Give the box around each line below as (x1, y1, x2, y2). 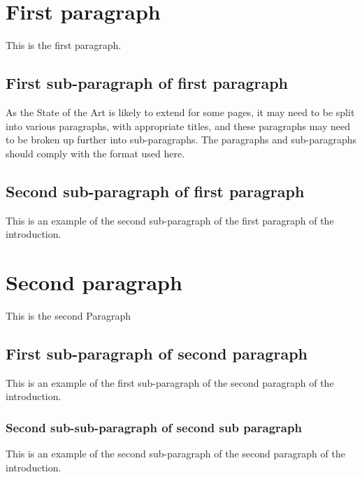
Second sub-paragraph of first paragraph (6, 180, 305, 201)
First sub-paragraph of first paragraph (6, 72, 289, 94)
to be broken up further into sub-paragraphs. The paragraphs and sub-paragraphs (6, 132, 357, 147)
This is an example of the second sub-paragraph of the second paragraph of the (6, 446, 345, 461)
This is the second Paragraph (6, 308, 131, 322)
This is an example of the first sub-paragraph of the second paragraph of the (6, 375, 334, 390)
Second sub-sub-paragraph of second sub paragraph (6, 418, 302, 436)
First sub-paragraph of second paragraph (6, 342, 307, 364)
